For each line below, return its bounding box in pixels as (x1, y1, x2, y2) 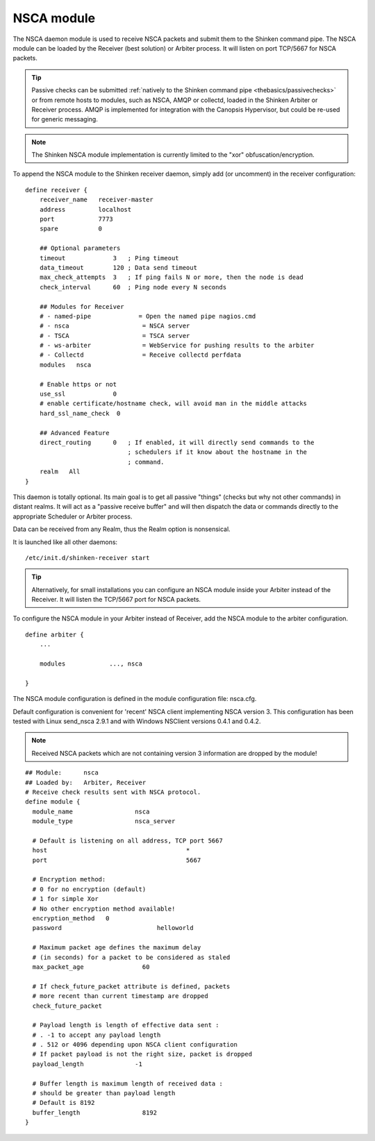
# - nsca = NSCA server (39, 322, 190, 330)
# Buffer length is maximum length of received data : (32, 1079, 224, 1088)
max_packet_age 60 (32, 963, 150, 971)
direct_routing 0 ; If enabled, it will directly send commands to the (39, 439, 315, 446)
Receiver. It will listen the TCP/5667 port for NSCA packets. (31, 595, 201, 604)
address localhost (39, 205, 132, 213)
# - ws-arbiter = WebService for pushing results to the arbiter (39, 341, 315, 350)
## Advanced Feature (39, 429, 110, 437)
